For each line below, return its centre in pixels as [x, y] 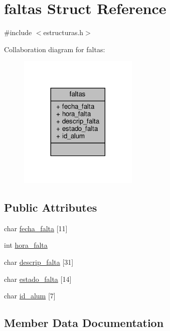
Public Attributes [51, 207]
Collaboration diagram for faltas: [55, 49]
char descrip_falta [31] [39, 262]
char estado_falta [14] [38, 279]
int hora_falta [26, 245]
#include [18, 32]
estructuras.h [63, 32]
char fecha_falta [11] [36, 228]
